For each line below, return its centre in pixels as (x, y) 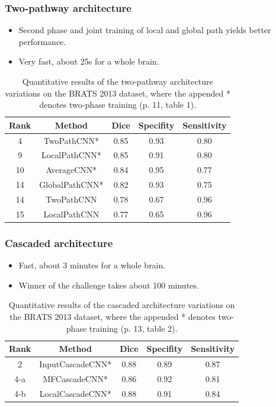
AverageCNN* (71, 170)
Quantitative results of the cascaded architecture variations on (122, 305)
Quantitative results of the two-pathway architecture (118, 81)
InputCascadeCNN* (76, 363)
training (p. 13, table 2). (133, 328)
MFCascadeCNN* (76, 378)
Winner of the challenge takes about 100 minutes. (109, 285)
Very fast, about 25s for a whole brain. (89, 61)
